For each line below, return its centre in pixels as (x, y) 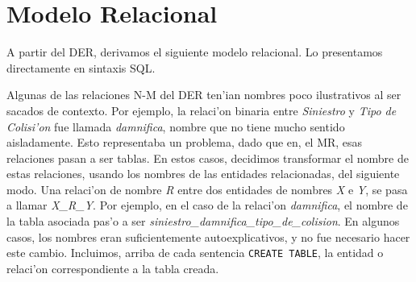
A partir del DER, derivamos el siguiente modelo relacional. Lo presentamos (195, 52)
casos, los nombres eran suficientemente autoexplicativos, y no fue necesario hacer (208, 236)
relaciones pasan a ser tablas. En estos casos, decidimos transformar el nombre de (208, 158)
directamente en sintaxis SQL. (81, 67)
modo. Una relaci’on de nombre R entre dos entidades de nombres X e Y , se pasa (207, 189)
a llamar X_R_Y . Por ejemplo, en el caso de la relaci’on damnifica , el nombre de (207, 205)
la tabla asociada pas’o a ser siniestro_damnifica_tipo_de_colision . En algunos (203, 221)
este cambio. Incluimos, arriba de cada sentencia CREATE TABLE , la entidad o (195, 253)
